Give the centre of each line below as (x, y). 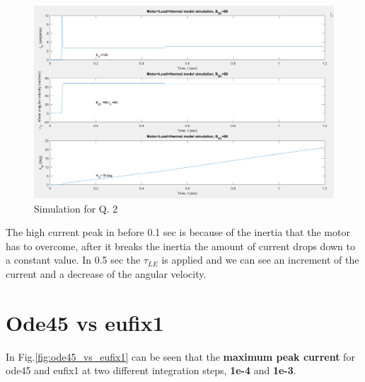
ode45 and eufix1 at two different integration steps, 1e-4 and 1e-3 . (151, 370)
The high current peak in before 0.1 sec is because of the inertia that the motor (178, 232)
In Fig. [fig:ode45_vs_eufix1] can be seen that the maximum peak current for (180, 356)
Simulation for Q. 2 (76, 208)
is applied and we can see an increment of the (260, 260)
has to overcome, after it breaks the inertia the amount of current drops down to (180, 246)
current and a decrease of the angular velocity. (106, 274)
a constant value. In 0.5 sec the (73, 260)
